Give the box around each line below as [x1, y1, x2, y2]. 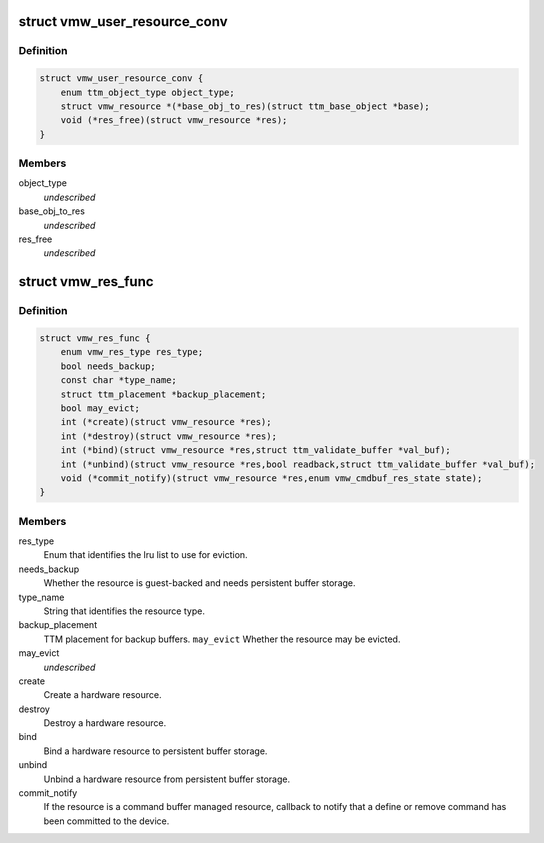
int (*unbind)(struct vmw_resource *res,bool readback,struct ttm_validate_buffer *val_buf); [60, 458, 535, 470]
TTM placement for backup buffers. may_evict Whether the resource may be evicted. [43, 633, 401, 645]
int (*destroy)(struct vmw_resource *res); [60, 430, 277, 442]
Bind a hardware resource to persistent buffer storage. [43, 745, 268, 757]
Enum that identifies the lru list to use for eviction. [43, 549, 249, 561]
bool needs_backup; [60, 360, 157, 372]
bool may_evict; [60, 402, 140, 414]
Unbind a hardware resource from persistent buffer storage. [43, 773, 290, 785]
